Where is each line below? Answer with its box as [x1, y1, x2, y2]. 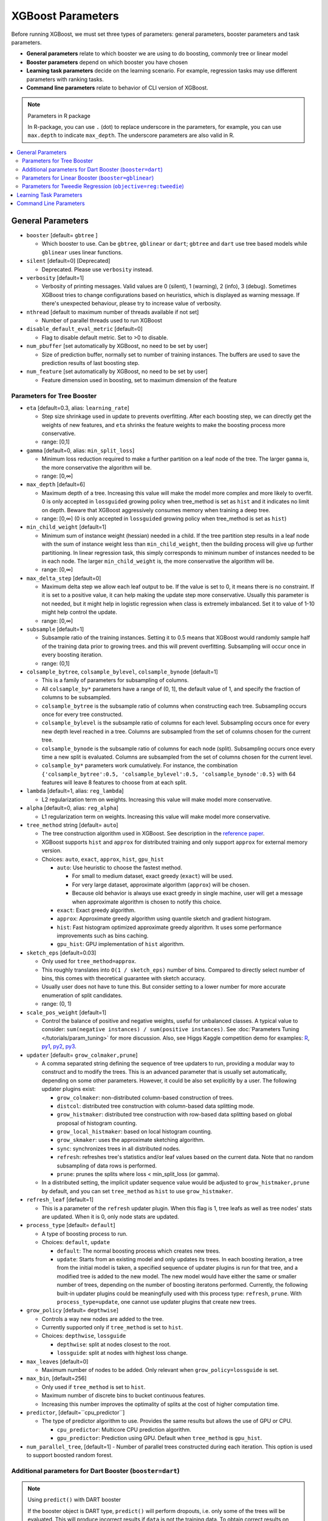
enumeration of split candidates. [41, 992, 123, 999]
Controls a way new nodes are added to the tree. [41, 1315, 164, 1323]
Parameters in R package [27, 112, 91, 119]
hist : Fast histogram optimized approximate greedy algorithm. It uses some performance [56, 924, 282, 931]
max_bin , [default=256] [26, 1375, 87, 1382]
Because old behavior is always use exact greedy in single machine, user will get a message [72, 889, 303, 897]
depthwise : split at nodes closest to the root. [56, 1340, 171, 1348]
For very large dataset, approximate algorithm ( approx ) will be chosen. [72, 881, 250, 888]
